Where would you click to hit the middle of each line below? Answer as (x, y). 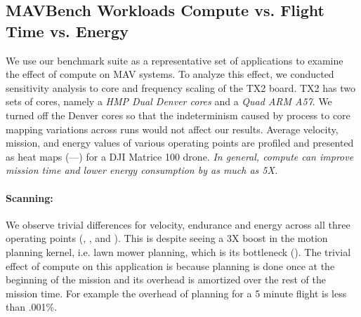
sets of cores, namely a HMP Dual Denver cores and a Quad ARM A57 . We (169, 101)
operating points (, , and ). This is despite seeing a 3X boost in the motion (167, 238)
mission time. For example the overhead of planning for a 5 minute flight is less (176, 293)
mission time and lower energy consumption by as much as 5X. (142, 170)
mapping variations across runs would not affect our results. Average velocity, (172, 129)
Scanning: (29, 197)
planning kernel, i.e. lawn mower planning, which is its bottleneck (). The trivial (178, 251)
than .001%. (32, 307)
